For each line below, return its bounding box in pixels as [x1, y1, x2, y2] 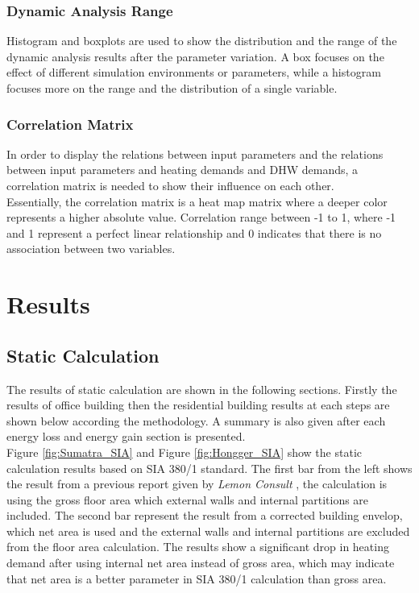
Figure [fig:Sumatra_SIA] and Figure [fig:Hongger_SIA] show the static [6, 443, 362, 460]
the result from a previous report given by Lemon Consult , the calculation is [6, 475, 388, 492]
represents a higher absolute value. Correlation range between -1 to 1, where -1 [6, 209, 396, 226]
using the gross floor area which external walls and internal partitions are [6, 491, 369, 508]
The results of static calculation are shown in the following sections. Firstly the [6, 380, 397, 397]
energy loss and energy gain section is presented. [6, 428, 246, 445]
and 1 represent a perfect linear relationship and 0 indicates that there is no [6, 224, 382, 241]
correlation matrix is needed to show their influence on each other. [6, 177, 334, 193]
